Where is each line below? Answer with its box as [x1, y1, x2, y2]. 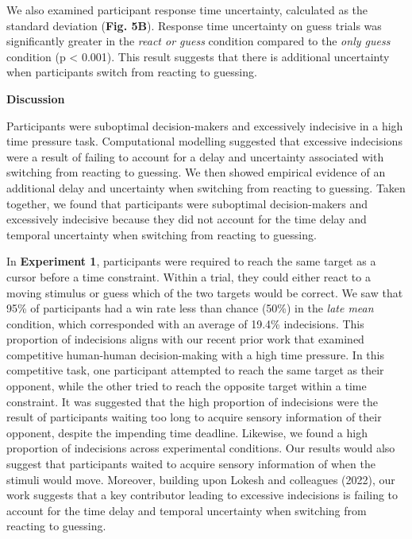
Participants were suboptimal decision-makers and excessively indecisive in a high [6, 117, 403, 134]
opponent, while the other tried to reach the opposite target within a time [6, 378, 367, 394]
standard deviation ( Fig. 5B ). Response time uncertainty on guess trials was [6, 17, 382, 33]
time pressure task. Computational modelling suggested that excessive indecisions [6, 133, 402, 149]
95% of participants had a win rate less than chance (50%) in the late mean [6, 300, 374, 316]
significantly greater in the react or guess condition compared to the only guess [6, 33, 391, 49]
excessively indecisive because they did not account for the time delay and [6, 211, 367, 227]
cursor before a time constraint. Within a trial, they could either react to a [6, 268, 371, 285]
